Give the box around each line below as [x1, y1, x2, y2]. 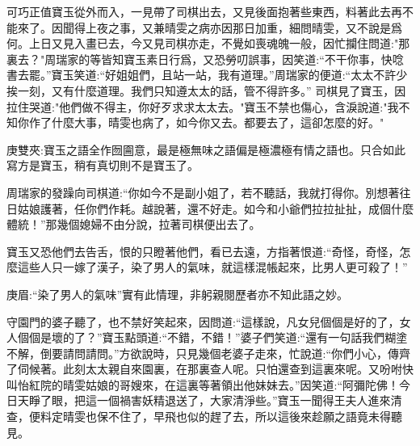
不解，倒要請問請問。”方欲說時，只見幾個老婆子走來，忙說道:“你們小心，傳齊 [6, 344, 411, 361]
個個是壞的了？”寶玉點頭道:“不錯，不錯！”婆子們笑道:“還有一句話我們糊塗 [17, 329, 408, 346]
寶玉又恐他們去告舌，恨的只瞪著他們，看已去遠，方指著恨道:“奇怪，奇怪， [6, 242, 400, 259]
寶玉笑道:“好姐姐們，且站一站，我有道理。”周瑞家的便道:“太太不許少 [51, 66, 408, 83]
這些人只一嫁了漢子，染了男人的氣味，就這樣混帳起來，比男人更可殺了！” [17, 259, 408, 276]
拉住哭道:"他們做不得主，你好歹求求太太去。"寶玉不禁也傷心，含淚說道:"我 [6, 98, 399, 115]
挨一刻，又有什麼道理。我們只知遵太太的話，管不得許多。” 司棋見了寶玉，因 [6, 82, 406, 99]
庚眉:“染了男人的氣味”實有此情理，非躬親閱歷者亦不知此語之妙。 [6, 285, 349, 302]
